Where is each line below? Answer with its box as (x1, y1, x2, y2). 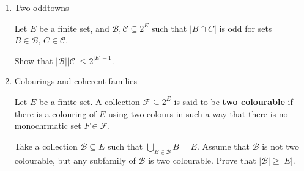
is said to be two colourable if (174, 95, 293, 107)
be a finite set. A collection (39, 95, 140, 107)
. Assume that (196, 139, 250, 152)
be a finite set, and (39, 21, 109, 34)
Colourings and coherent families (14, 75, 137, 87)
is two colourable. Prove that (148, 153, 256, 166)
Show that (14, 54, 53, 67)
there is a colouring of (14, 107, 97, 120)
